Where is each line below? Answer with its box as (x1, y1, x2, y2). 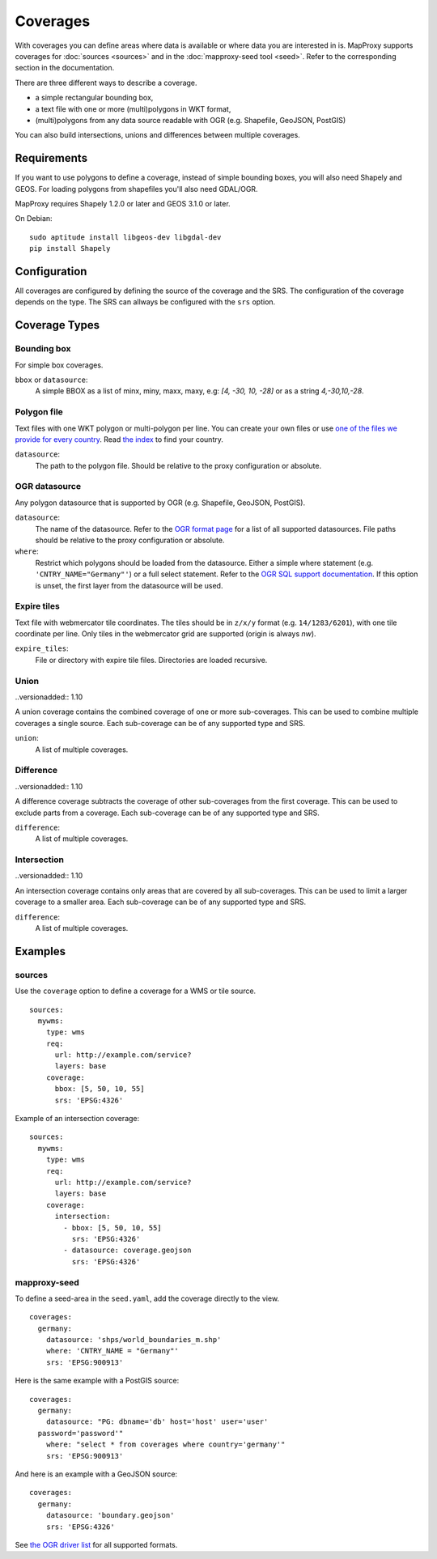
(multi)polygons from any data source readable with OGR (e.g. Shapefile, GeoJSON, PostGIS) (35, 115, 346, 125)
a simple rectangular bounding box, (35, 93, 154, 103)
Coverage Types (15, 318, 100, 332)
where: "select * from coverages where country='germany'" (45, 1440, 286, 1449)
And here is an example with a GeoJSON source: (15, 1469, 178, 1479)
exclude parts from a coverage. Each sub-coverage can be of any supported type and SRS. (15, 808, 320, 818)
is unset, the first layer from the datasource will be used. (35, 580, 223, 590)
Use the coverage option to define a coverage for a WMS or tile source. (15, 986, 257, 996)
